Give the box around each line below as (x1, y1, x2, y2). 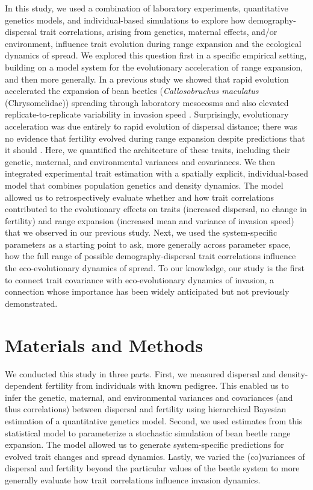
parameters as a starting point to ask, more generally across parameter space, (5, 237, 291, 250)
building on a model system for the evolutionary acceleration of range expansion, (5, 60, 303, 73)
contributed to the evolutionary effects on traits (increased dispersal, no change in (5, 203, 307, 215)
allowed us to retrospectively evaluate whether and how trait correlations (5, 190, 274, 203)
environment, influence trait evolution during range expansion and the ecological (5, 37, 302, 49)
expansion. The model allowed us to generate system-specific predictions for (5, 438, 284, 451)
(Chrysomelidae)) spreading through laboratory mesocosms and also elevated (5, 96, 289, 108)
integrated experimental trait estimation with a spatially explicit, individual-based (5, 167, 309, 180)
